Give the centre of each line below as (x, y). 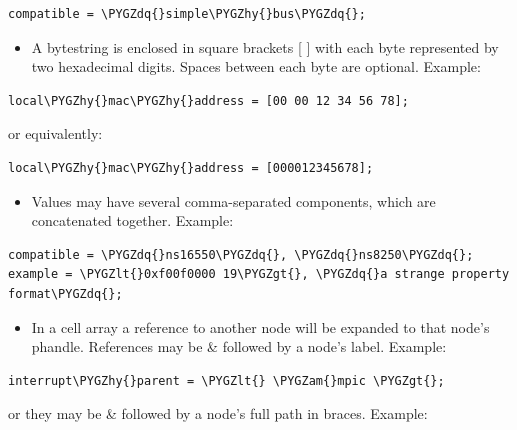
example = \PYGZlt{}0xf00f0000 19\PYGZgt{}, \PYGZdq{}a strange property (259, 274)
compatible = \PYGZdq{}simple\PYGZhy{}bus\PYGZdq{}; (187, 14)
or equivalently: (55, 133)
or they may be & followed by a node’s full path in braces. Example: (218, 413)
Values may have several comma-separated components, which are (233, 200)
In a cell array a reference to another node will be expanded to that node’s (260, 326)
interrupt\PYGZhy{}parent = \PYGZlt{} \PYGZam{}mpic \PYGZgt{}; (226, 380)
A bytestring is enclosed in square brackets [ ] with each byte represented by (265, 46)
